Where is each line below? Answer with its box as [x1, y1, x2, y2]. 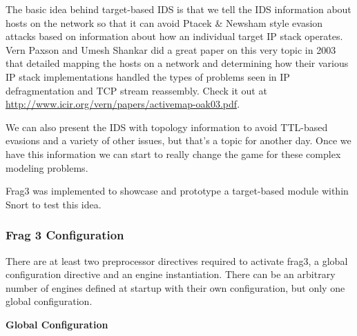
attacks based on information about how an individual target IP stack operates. [6, 29, 343, 43]
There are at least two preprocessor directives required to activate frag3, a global [6, 253, 348, 268]
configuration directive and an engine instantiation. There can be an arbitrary [6, 267, 336, 281]
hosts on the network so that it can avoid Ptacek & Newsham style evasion [6, 15, 323, 30]
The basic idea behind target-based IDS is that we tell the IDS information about [6, 2, 351, 16]
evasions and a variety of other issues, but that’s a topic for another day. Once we [6, 133, 351, 148]
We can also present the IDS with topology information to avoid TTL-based [6, 119, 328, 134]
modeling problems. [6, 160, 88, 175]
